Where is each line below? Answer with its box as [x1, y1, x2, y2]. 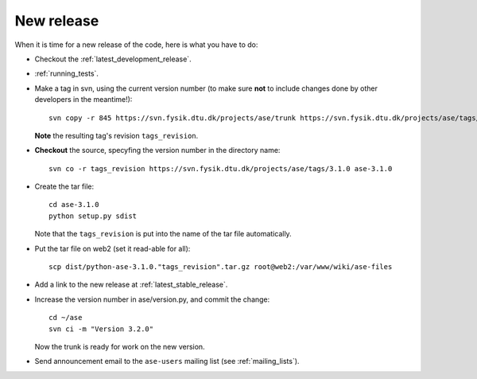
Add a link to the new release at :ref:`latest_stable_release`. [34, 279, 228, 290]
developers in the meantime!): [34, 95, 133, 104]
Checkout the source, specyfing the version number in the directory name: [34, 146, 281, 155]
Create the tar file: [34, 182, 95, 191]
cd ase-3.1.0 [48, 200, 99, 209]
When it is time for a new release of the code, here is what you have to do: [14, 40, 258, 49]
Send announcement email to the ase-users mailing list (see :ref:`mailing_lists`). [34, 357, 300, 366]
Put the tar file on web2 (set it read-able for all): [34, 244, 191, 253]
